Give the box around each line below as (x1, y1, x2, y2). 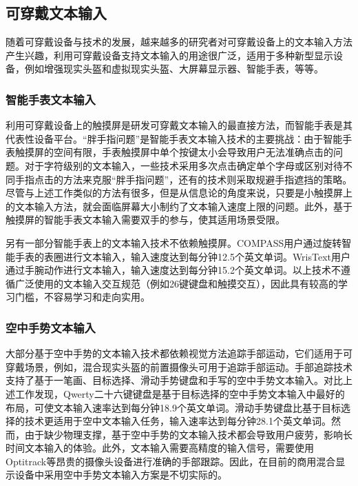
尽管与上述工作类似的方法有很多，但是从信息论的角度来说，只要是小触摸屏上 (6, 185, 352, 200)
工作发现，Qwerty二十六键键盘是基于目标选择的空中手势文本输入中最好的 (14, 386, 345, 401)
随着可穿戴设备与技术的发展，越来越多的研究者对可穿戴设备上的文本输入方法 (6, 34, 352, 49)
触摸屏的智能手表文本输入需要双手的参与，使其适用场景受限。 (6, 212, 285, 227)
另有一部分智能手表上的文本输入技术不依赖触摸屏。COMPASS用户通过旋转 (6, 235, 342, 250)
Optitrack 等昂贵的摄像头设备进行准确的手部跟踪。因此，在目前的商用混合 (6, 454, 336, 468)
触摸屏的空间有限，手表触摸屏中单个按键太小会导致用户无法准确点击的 (14, 145, 333, 159)
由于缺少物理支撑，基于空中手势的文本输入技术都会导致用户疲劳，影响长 (24, 427, 352, 441)
